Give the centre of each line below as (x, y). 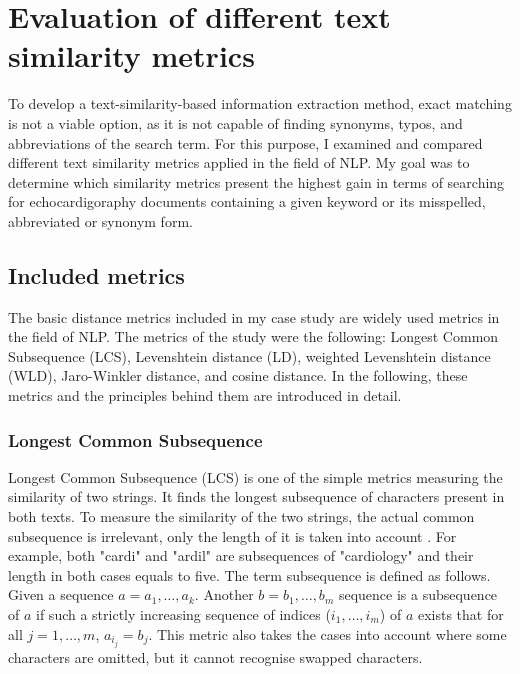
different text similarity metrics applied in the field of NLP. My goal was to (239, 162)
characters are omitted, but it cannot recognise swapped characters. (215, 656)
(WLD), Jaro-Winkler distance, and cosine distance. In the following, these (238, 375)
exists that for (460, 614)
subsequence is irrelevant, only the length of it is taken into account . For (232, 535)
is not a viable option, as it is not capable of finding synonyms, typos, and (235, 122)
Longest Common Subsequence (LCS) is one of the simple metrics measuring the (255, 476)
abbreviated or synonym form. (100, 220)
